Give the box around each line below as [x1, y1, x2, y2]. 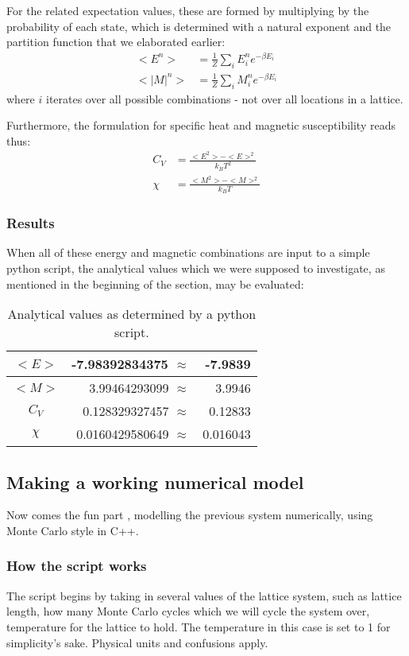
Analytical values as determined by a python [7, 305, 257, 324]
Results [6, 213, 55, 233]
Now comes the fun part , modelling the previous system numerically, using [6, 507, 373, 523]
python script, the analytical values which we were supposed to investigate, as [6, 259, 385, 276]
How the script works [6, 556, 147, 576]
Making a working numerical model [6, 469, 304, 494]
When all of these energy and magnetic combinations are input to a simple [6, 244, 370, 261]
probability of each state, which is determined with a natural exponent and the [6, 17, 392, 34]
